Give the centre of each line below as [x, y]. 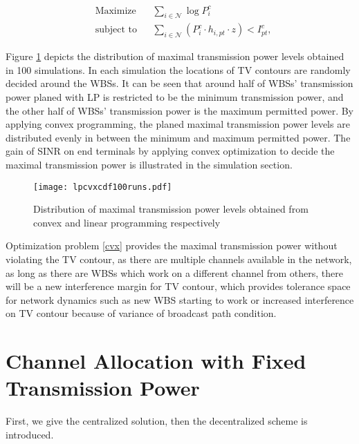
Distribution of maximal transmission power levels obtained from [171, 209]
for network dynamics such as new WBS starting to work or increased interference [180, 299]
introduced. [30, 434]
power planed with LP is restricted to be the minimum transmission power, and [175, 96]
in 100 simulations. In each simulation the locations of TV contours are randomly [178, 69]
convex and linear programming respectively [127, 222]
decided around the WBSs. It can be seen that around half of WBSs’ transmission [179, 83]
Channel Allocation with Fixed [156, 361]
